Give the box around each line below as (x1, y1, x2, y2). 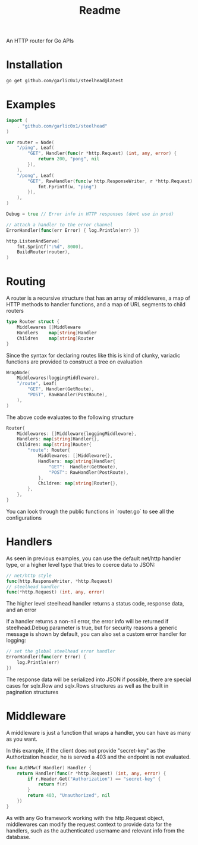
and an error (6, 606, 37, 614)
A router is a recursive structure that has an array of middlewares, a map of (6, 294, 190, 302)
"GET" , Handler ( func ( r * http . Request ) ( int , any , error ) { (27, 150, 177, 157)
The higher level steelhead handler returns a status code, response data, (6, 600, 184, 607)
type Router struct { (6, 319, 60, 325)
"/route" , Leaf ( (17, 381, 58, 387)
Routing (6, 275, 46, 288)
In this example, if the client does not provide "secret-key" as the (6, 747, 165, 754)
